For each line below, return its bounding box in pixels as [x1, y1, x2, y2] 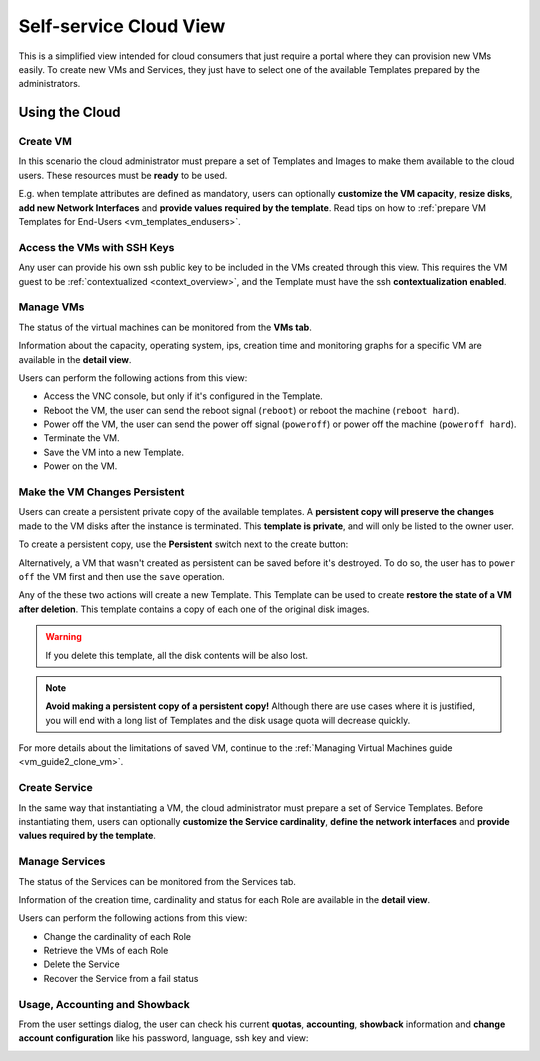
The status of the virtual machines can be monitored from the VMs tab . [18, 321, 312, 333]
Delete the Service [43, 958, 120, 970]
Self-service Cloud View [18, 15, 226, 37]
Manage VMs [18, 300, 85, 314]
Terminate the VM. [43, 432, 120, 444]
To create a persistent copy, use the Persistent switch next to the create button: [18, 538, 349, 550]
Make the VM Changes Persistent [18, 485, 185, 499]
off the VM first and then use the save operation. [18, 570, 225, 582]
